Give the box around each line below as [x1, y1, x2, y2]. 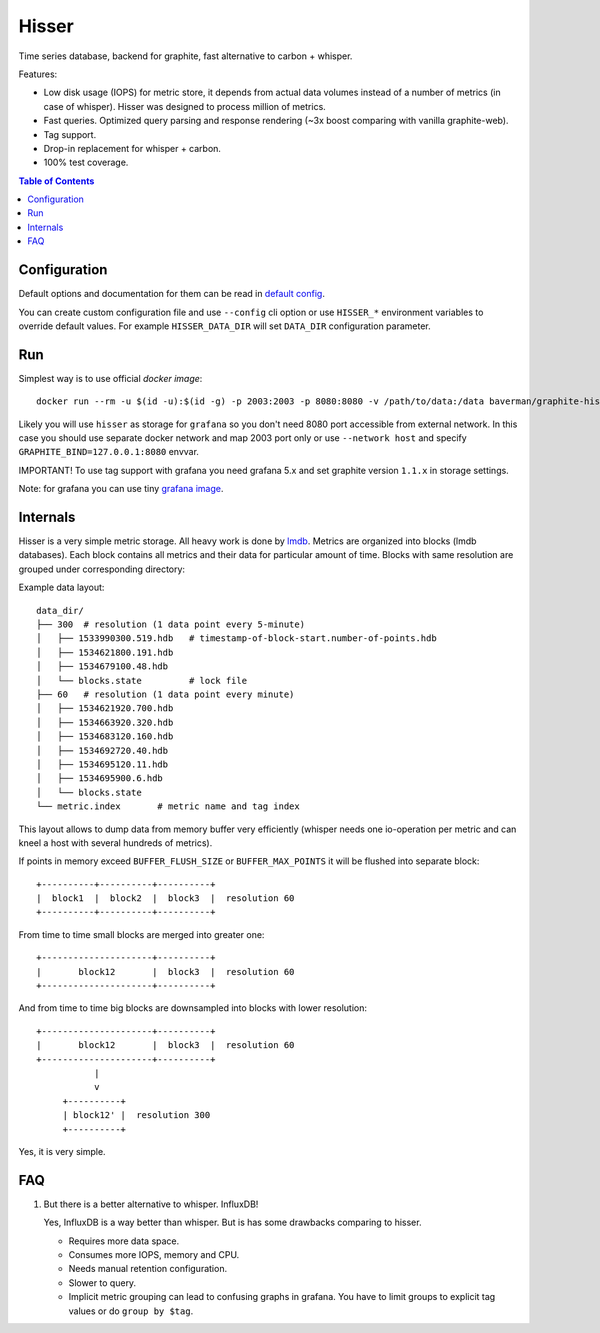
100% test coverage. [43, 156, 129, 169]
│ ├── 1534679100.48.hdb [36, 661, 169, 672]
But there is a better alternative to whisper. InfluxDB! [43, 1198, 259, 1210]
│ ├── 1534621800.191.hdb [36, 646, 174, 658]
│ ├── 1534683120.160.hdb [36, 731, 174, 742]
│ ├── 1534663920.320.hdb [36, 716, 174, 728]
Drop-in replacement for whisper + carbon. [43, 142, 222, 154]
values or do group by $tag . [68, 1305, 194, 1317]
